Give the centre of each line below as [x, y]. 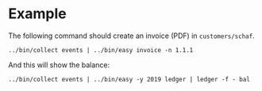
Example [37, 14]
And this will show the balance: [59, 65]
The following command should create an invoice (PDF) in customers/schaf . [132, 36]
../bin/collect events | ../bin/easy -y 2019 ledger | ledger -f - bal [129, 79]
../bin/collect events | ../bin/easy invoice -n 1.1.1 [101, 50]
